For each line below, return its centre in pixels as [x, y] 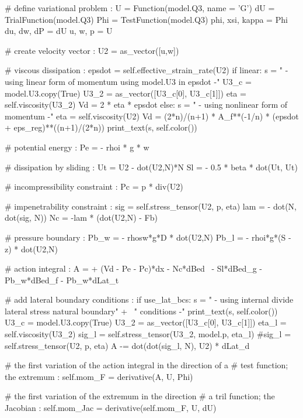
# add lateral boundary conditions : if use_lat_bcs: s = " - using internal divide [149, 299]
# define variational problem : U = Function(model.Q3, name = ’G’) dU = [140, 8]
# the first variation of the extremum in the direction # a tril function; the [140, 396]
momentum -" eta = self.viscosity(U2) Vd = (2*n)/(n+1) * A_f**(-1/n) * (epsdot [152, 116]
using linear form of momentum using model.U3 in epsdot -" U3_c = [128, 81]
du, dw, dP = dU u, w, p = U [59, 31]
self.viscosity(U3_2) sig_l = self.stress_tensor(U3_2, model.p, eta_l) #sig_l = [148, 334]
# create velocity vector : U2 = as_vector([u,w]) [92, 50]
